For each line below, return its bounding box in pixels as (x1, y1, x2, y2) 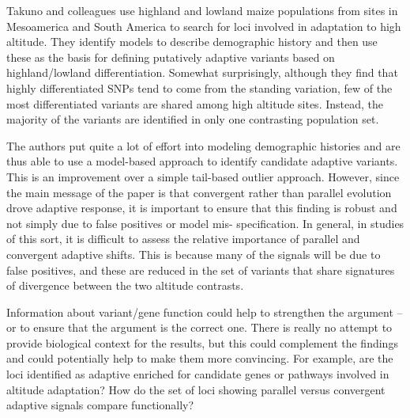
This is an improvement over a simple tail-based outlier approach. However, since (6, 168, 400, 184)
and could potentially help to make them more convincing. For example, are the (6, 350, 393, 367)
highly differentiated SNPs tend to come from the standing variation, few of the (6, 79, 393, 96)
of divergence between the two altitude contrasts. (6, 277, 244, 294)
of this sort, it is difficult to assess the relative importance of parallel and (6, 230, 360, 247)
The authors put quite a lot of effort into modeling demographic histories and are (6, 137, 401, 154)
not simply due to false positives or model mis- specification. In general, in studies (6, 215, 404, 231)
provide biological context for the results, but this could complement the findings (6, 334, 398, 351)
